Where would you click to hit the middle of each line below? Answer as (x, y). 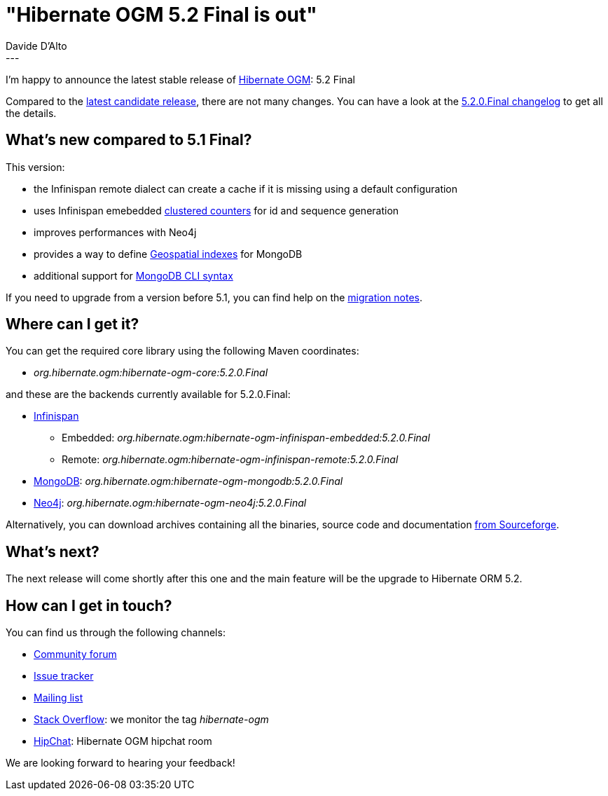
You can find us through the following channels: (116, 633)
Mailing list (58, 698)
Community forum (75, 654)
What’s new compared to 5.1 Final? (129, 140)
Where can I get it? (72, 324)
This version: (35, 167)
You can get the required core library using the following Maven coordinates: (182, 351)
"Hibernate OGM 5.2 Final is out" (161, 15)
